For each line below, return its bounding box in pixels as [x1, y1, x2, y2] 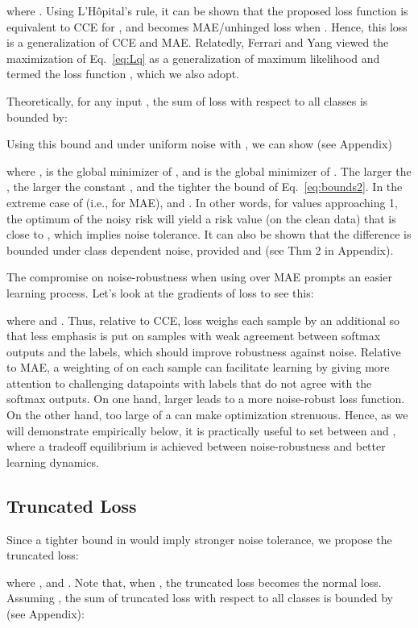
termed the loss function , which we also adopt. [6, 65, 240, 82]
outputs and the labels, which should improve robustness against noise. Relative [6, 343, 401, 360]
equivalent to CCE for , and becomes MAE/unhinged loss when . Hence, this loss [6, 18, 408, 35]
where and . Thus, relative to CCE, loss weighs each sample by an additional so [6, 311, 399, 328]
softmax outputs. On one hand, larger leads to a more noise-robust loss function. [6, 390, 405, 407]
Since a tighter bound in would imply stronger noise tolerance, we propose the [6, 530, 392, 547]
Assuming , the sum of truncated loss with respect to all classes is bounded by [6, 589, 393, 606]
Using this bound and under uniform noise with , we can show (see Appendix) [6, 135, 392, 152]
